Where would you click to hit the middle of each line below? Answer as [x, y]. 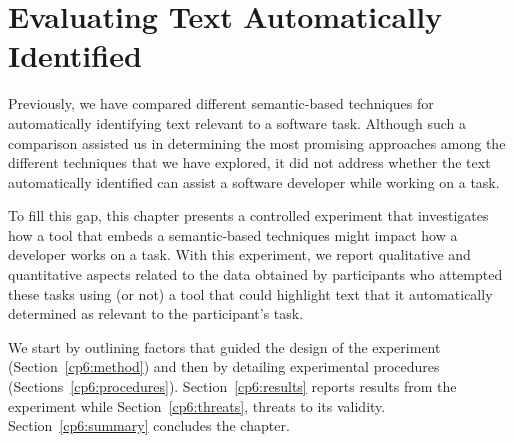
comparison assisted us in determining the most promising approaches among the [257, 142]
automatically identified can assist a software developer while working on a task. [254, 181]
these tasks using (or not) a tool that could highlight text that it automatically [250, 293]
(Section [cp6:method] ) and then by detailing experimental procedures [224, 366]
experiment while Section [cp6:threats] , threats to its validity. [197, 405]
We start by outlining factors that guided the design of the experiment [224, 346]
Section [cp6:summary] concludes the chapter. [149, 425]
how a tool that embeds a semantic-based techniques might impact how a [233, 234]
